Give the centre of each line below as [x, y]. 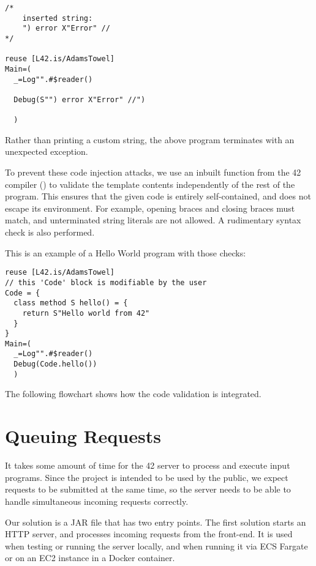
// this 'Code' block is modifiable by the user [106, 282]
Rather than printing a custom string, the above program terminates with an [150, 139]
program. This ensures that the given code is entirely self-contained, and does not [158, 196]
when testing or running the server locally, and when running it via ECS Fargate [156, 546]
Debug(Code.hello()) [55, 364]
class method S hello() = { [71, 303]
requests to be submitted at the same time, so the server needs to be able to [148, 489]
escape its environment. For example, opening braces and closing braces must [150, 208]
